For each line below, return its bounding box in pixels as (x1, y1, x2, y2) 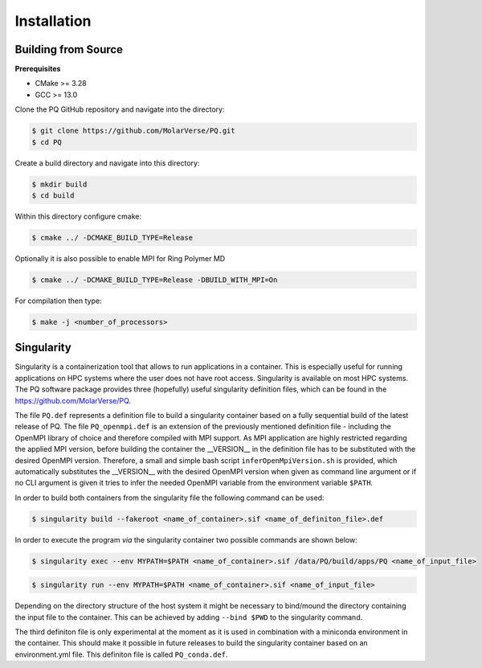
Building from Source (14, 43, 124, 56)
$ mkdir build (31, 179, 88, 189)
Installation (14, 12, 92, 30)
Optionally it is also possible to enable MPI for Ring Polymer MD (14, 253, 226, 263)
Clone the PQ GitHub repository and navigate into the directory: (14, 105, 225, 114)
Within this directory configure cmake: (14, 211, 142, 221)
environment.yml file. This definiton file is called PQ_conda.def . (14, 650, 228, 659)
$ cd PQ (31, 137, 62, 146)
